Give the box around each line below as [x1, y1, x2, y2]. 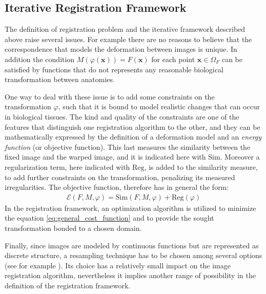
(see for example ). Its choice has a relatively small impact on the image [5, 260, 231, 270]
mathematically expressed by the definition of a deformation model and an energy [5, 131, 262, 142]
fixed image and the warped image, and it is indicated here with [5, 151, 206, 162]
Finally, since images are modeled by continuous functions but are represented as [5, 240, 259, 250]
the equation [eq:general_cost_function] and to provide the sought [5, 212, 214, 223]
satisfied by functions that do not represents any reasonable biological [5, 64, 223, 74]
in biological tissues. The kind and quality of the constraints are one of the [5, 111, 239, 122]
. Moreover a [220, 151, 260, 162]
